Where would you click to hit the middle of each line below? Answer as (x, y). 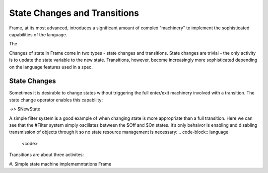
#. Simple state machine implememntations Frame (60, 164)
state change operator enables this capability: (56, 100)
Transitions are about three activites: (47, 155)
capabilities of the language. (38, 34)
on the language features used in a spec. (51, 67)
